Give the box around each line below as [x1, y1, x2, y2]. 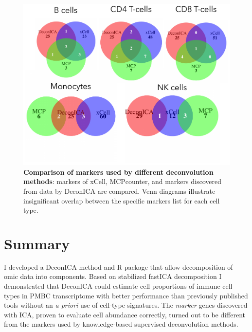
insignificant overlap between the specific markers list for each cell [23, 195, 220, 205]
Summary [4, 233, 70, 253]
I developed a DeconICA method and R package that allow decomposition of [4, 261, 233, 272]
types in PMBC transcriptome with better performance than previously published [4, 290, 248, 300]
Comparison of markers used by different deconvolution [23, 166, 214, 177]
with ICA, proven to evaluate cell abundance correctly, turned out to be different [4, 309, 246, 319]
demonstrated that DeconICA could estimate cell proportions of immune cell [4, 281, 233, 291]
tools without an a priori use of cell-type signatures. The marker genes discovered [4, 300, 248, 310]
